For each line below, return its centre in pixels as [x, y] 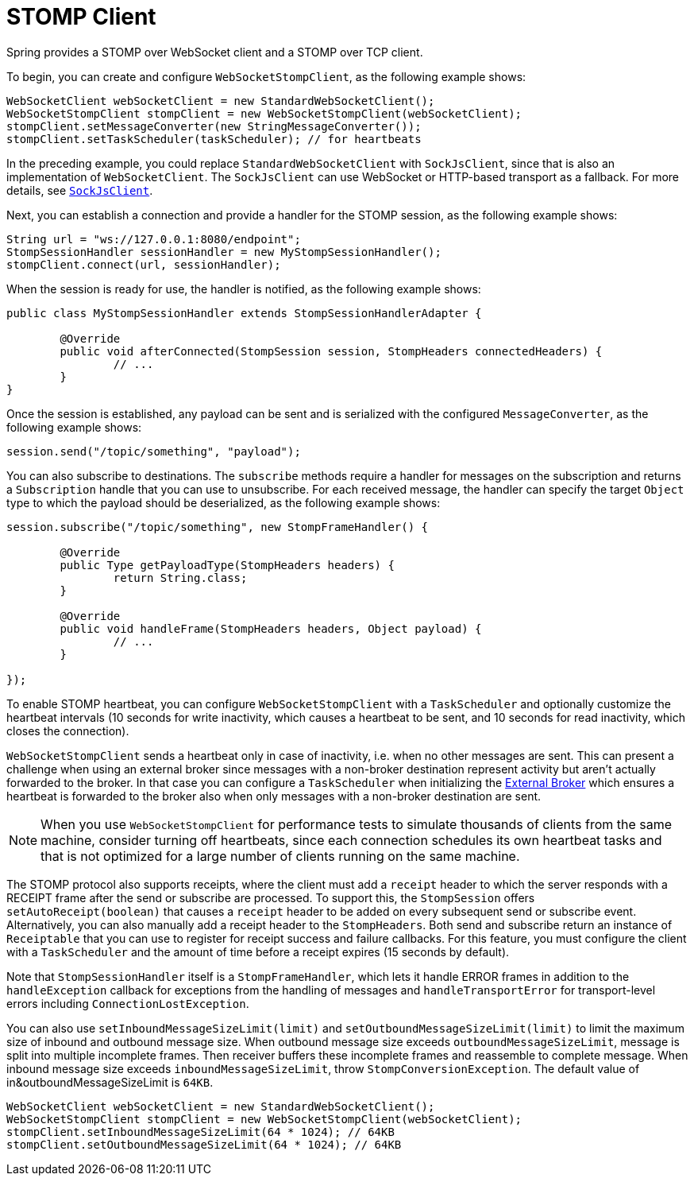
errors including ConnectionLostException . [128, 1003]
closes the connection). [68, 731]
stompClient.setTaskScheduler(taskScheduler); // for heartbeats [214, 139]
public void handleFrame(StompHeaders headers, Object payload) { [271, 628]
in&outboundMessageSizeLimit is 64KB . [110, 1082]
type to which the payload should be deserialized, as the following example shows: [224, 502]
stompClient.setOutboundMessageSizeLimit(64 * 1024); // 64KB [204, 1144]
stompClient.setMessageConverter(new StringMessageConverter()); [214, 126]
